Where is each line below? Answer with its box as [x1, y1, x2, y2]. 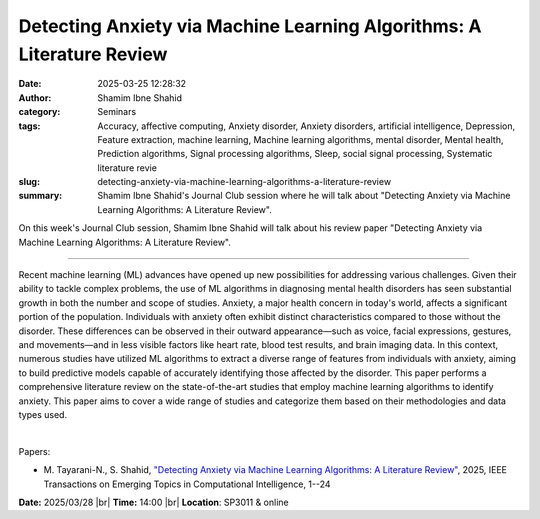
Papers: [18, 445, 51, 457]
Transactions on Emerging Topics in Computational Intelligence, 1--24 [43, 478, 331, 490]
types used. [18, 408, 68, 420]
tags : [18, 120, 41, 132]
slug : [18, 176, 40, 188]
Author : [18, 91, 52, 104]
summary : [18, 190, 63, 202]
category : [18, 106, 61, 118]
